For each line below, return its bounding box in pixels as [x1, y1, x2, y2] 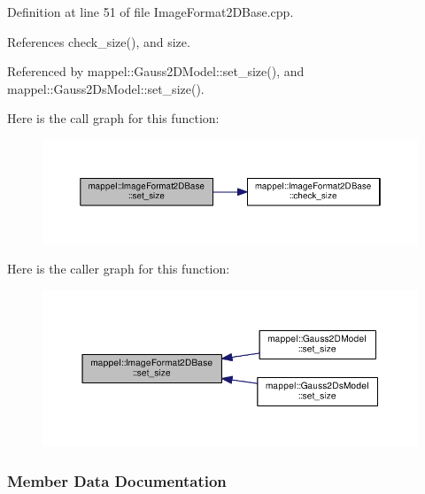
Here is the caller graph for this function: [7, 259, 230, 278]
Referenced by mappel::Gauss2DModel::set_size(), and [7, 62, 305, 81]
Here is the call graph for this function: [7, 109, 220, 127]
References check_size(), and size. [7, 32, 190, 50]
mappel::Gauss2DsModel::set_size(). [7, 79, 205, 97]
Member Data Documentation [7, 469, 227, 491]
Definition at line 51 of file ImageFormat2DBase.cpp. [7, 3, 294, 20]
